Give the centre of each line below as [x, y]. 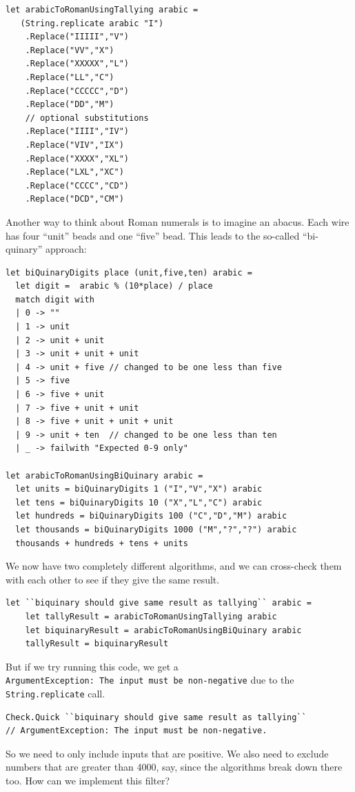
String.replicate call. [55, 693]
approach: [66, 249]
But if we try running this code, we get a [92, 666]
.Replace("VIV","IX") [74, 145]
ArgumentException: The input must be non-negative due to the [150, 680]
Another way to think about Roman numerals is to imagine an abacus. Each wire [177, 221]
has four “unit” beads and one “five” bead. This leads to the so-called [153, 235]
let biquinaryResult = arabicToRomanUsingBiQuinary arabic [163, 630]
